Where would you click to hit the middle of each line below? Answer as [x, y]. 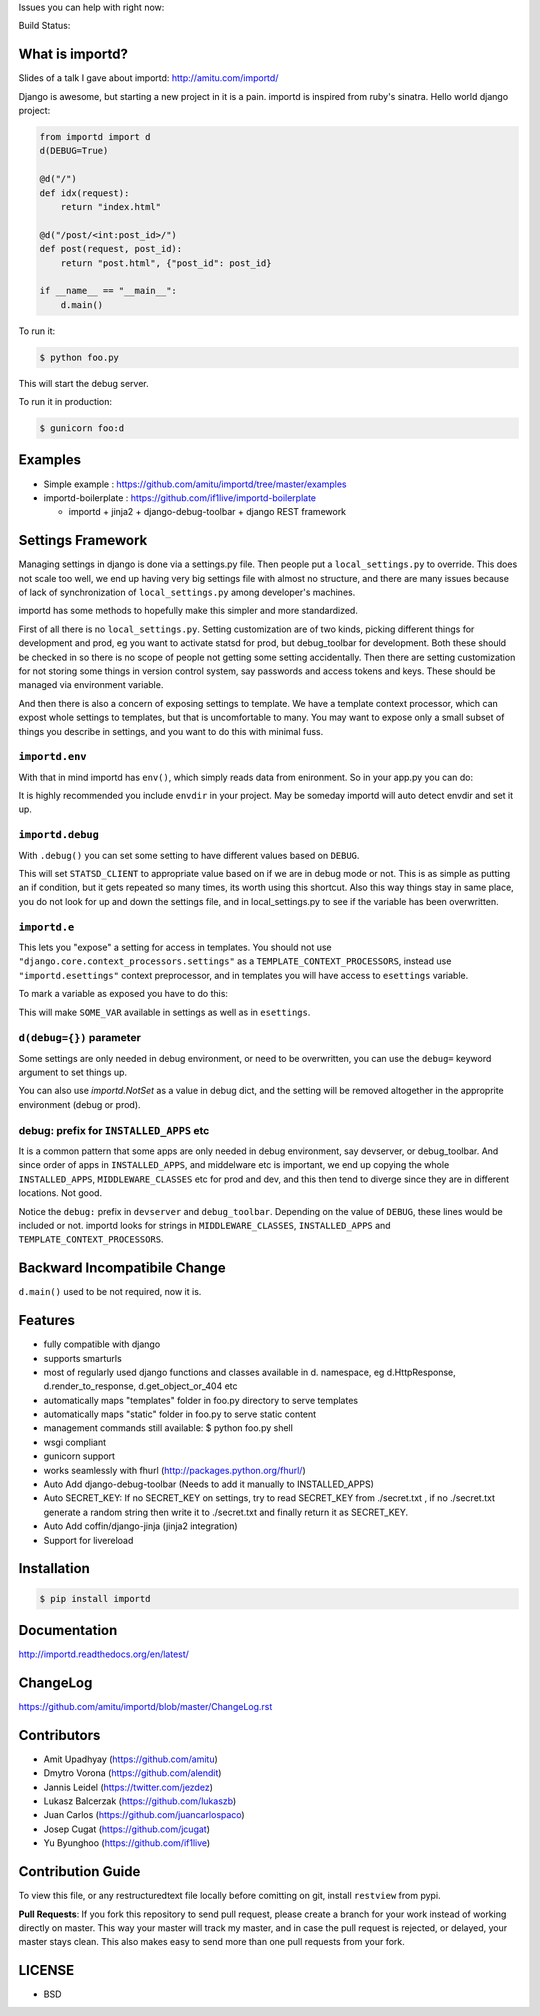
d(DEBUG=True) [74, 151]
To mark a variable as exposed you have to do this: [123, 994]
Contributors [59, 1735]
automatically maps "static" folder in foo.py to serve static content [180, 1414]
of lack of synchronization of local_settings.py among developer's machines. [187, 592]
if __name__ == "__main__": [108, 291]
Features [46, 1320]
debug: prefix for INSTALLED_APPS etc [114, 1130]
